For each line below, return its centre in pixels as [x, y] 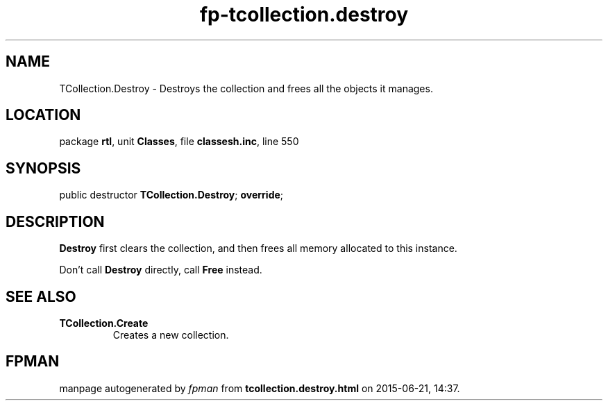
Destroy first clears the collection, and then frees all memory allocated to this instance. [258, 248]
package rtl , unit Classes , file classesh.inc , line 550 [179, 142]
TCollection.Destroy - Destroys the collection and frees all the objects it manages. [246, 88]
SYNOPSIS [43, 168]
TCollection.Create [104, 323]
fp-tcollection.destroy [304, 15]
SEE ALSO [41, 296]
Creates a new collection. [171, 335]
